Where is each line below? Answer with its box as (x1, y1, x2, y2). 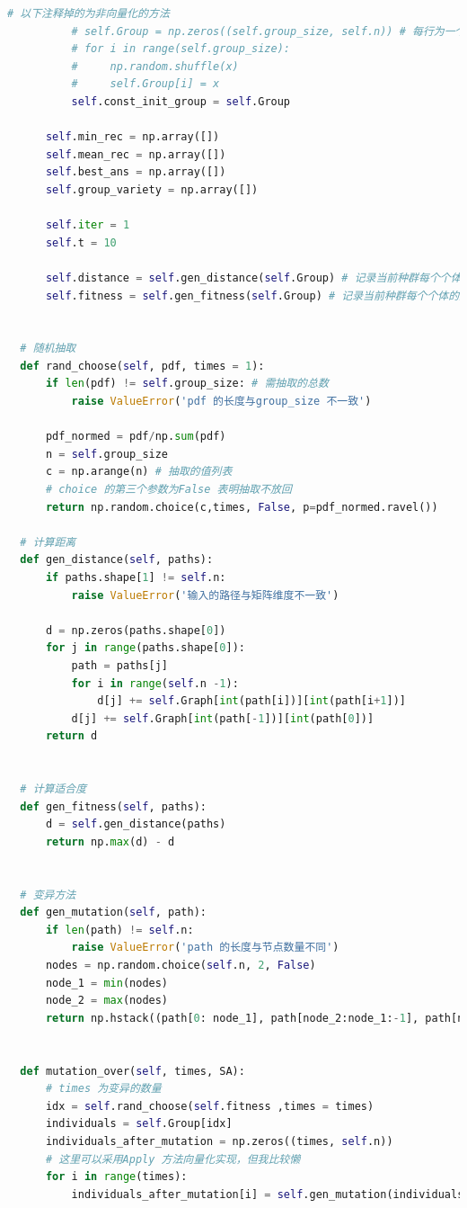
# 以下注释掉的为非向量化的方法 (7, 7, 170, 20)
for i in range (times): (45, 1170, 188, 1184)
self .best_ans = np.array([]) (45, 166, 226, 179)
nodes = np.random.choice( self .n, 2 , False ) (45, 959, 316, 972)
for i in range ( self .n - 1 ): (71, 676, 239, 690)
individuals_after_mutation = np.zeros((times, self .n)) (45, 1135, 393, 1148)
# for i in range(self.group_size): (71, 42, 290, 56)
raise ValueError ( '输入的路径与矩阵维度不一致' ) (71, 588, 339, 602)
